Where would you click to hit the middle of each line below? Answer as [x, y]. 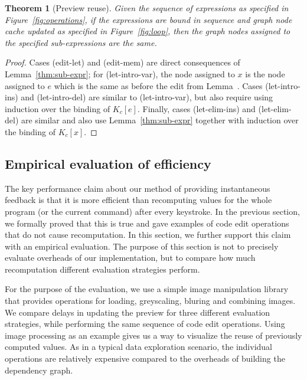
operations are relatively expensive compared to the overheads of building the [145, 358]
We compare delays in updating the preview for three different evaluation [138, 312]
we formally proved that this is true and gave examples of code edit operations [147, 223]
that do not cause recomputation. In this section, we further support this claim [148, 235]
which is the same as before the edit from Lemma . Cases [158, 85]
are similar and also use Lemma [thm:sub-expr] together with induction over [160, 120]
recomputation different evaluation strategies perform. [102, 269]
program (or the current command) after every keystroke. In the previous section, [152, 211]
